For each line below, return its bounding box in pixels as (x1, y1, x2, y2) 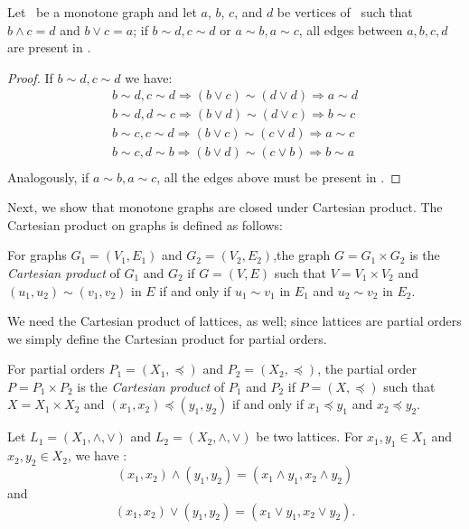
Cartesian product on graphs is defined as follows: (7, 215, 284, 234)
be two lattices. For (256, 427, 363, 446)
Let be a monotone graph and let (7, 3, 197, 21)
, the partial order (317, 359, 417, 378)
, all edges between (298, 20, 403, 39)
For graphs (7, 246, 67, 264)
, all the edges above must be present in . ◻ (156, 167, 401, 186)
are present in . (7, 38, 91, 57)
